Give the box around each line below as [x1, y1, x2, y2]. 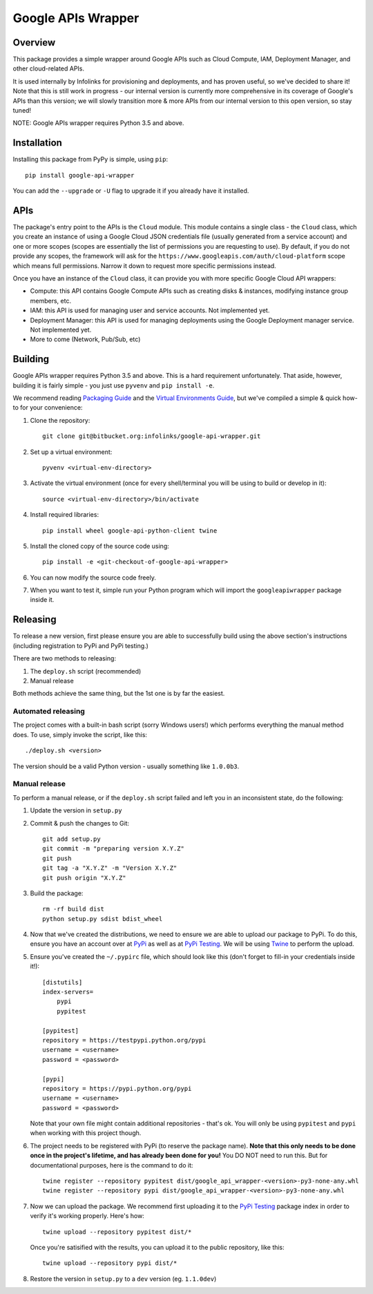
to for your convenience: [12, 403, 83, 412]
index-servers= [42, 988, 94, 996]
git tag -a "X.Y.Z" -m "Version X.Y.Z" [42, 864, 178, 872]
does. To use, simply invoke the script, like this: [12, 730, 148, 739]
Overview [12, 37, 56, 48]
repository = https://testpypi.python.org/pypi [42, 1036, 207, 1044]
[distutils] [42, 978, 83, 986]
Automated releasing [12, 707, 86, 716]
